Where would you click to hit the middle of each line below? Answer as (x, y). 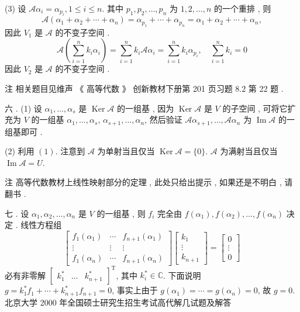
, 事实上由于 (135, 290)
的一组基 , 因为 (145, 108)
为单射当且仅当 (126, 151)
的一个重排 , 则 (243, 8)
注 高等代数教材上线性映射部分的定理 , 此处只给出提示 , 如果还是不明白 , (143, 182)
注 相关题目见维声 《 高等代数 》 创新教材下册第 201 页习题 (119, 88)
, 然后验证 (163, 119)
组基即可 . (24, 131)
